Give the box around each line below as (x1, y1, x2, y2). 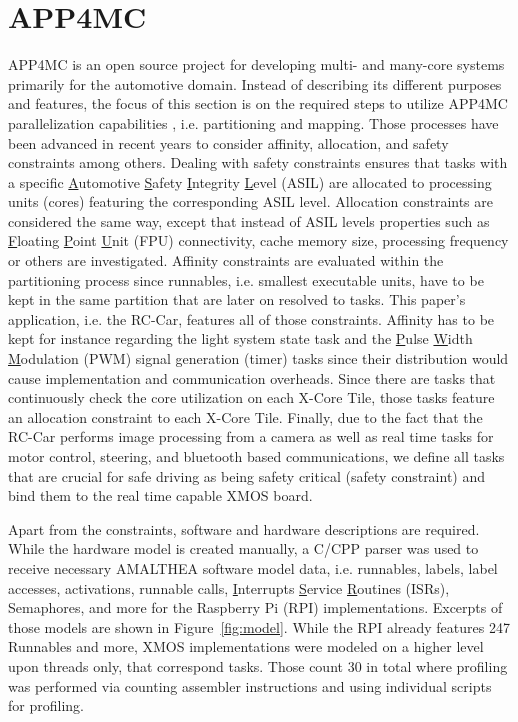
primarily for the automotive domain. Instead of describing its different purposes (8, 73, 502, 94)
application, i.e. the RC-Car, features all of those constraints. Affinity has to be (8, 308, 495, 329)
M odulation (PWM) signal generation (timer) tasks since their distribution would (8, 348, 509, 369)
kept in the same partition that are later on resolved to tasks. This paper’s (8, 289, 466, 310)
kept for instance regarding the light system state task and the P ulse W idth (8, 328, 473, 349)
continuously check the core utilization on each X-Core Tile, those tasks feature (8, 387, 495, 408)
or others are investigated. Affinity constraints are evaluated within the (8, 250, 444, 271)
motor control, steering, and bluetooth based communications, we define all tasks (8, 446, 505, 466)
